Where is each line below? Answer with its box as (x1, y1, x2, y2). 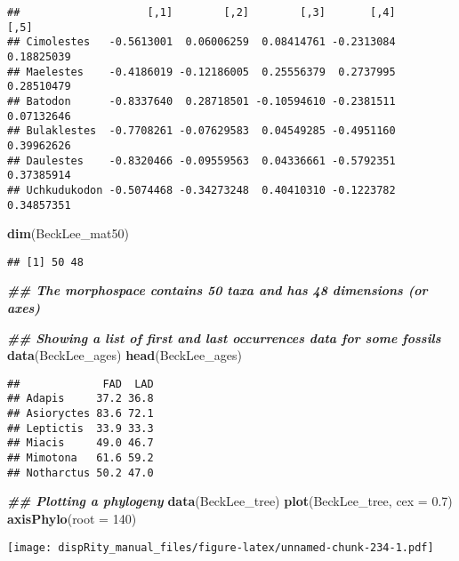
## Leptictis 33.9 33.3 (7, 421, 154, 435)
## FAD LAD (7, 377, 154, 390)
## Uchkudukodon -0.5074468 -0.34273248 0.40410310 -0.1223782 (7, 183, 396, 196)
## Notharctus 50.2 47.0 (7, 466, 154, 479)
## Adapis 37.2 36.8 (7, 392, 154, 405)
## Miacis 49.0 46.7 (7, 437, 154, 450)
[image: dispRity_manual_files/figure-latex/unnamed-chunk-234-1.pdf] (7, 541, 434, 554)
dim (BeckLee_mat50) (7, 224, 129, 243)
